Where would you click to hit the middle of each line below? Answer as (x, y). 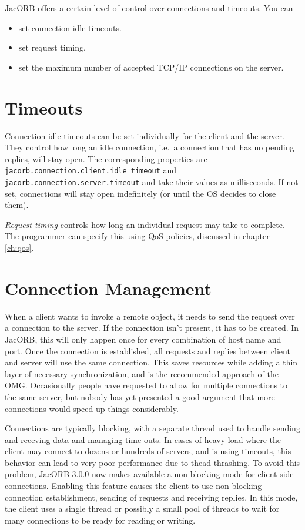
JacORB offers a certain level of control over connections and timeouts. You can (149, 8)
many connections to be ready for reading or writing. (100, 520)
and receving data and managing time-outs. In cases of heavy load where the (143, 439)
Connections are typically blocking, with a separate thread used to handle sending (152, 428)
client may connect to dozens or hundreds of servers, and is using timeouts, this (148, 451)
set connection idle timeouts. (70, 27)
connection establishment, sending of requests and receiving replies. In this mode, (151, 497)
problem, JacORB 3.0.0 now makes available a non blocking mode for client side (149, 474)
